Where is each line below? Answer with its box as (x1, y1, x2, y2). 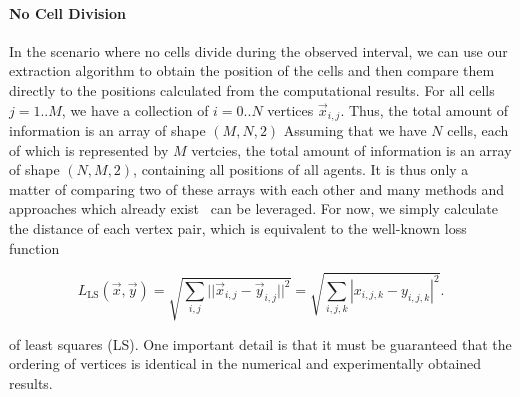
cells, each (447, 120, 509, 141)
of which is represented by (9, 139, 169, 160)
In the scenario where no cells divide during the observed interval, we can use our (9, 40, 508, 61)
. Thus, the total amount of (340, 99, 509, 120)
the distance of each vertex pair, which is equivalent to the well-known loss (9, 218, 467, 238)
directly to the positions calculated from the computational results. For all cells (9, 79, 495, 100)
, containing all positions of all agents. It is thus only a (133, 159, 469, 180)
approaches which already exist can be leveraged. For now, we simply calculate (9, 198, 498, 219)
